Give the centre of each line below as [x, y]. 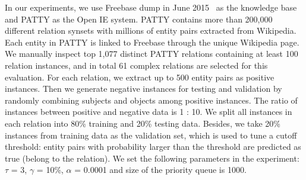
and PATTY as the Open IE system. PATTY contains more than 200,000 [139, 19]
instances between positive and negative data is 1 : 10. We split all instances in [149, 112]
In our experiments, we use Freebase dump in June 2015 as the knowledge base [151, 7]
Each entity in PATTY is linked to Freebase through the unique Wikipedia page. [152, 42]
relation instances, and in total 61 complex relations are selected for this [136, 65]
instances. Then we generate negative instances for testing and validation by [143, 89]
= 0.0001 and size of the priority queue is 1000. [160, 170]
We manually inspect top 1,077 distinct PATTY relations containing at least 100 [152, 54]
